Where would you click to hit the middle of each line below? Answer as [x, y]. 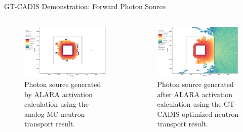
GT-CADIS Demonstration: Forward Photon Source [85, 6]
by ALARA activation [58, 94]
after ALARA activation [195, 94]
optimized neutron [210, 114]
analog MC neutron [55, 114]
